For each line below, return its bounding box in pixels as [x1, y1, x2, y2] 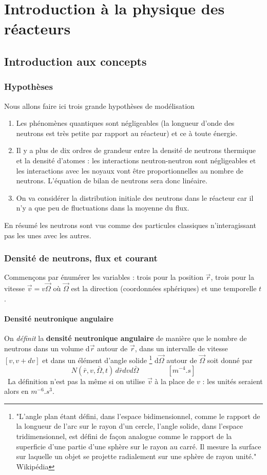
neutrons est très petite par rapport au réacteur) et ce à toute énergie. [16, 127, 238, 138]
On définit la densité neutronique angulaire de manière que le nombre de [4, 333, 247, 344]
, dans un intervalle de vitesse [135, 343, 228, 353]
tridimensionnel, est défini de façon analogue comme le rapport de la [16, 430, 232, 441]
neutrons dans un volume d [4, 343, 90, 353]
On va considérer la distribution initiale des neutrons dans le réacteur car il [16, 192, 254, 203]
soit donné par [207, 354, 253, 365]
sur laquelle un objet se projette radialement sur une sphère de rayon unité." [16, 451, 257, 462]
